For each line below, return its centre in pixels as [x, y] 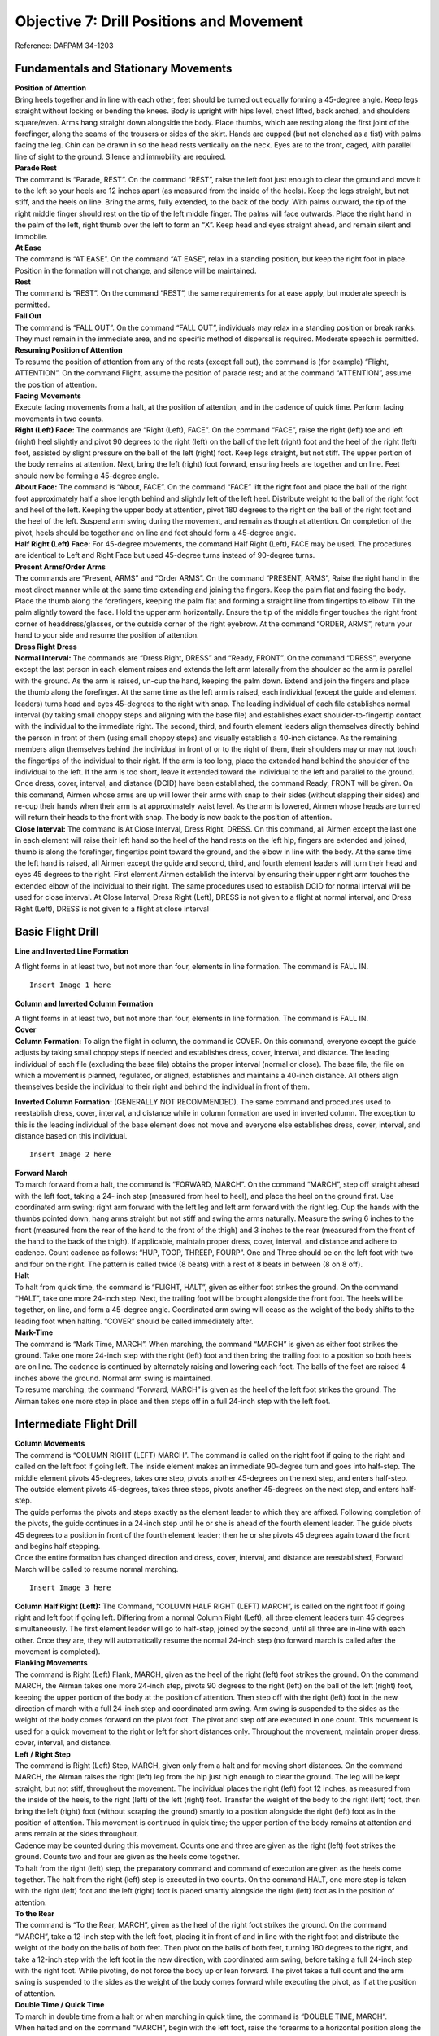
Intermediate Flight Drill [76, 1424]
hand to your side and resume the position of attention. [107, 635]
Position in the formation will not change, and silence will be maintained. [136, 270]
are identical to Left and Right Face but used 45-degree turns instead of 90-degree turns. [165, 555]
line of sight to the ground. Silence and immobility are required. [121, 156]
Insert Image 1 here [70, 985]
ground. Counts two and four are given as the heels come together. [127, 1857]
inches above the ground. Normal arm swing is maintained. [114, 1378]
